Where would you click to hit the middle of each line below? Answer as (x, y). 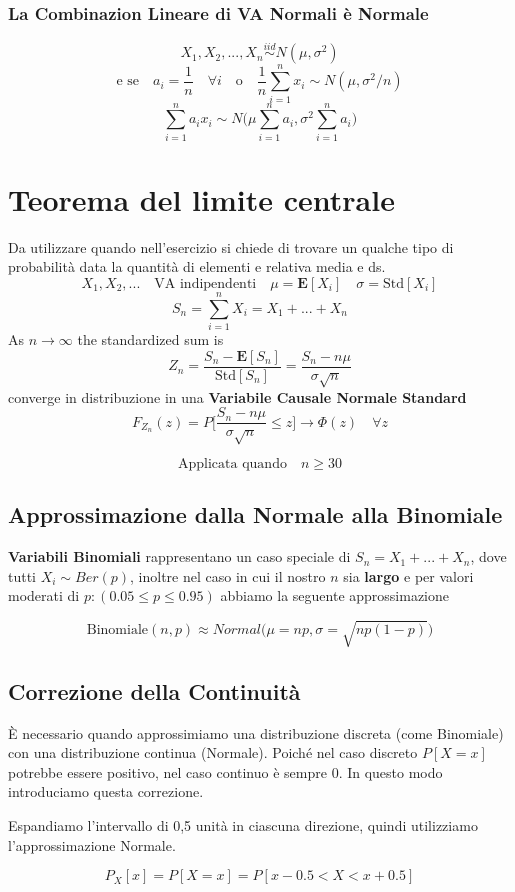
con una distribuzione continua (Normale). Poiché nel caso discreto (213, 752)
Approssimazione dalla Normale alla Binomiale (255, 514)
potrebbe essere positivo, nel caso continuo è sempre (167, 771)
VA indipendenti (205, 284)
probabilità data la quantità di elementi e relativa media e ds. (197, 266)
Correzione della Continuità (154, 690)
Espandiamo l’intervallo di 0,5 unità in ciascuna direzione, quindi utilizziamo (243, 825)
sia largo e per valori (408, 575)
